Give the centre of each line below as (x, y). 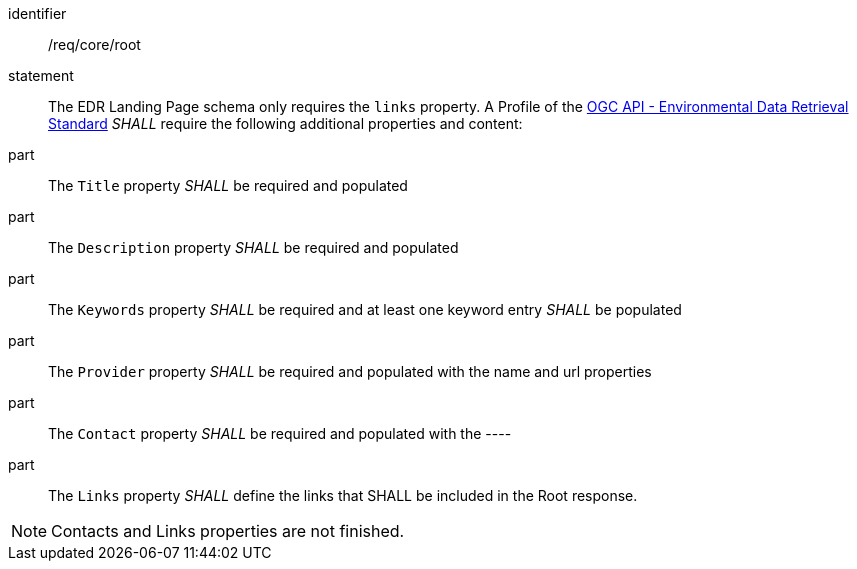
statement (41, 75)
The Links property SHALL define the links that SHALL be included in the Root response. (343, 495)
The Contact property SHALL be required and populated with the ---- (280, 433)
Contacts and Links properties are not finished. (228, 531)
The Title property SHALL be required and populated (228, 185)
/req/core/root (94, 44)
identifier (37, 13)
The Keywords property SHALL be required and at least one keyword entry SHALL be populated (365, 309)
